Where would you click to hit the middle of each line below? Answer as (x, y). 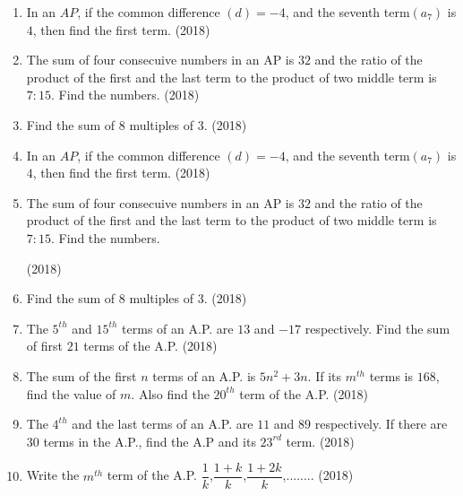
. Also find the (170, 393)
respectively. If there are (381, 424)
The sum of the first (81, 375)
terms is (391, 375)
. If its (325, 375)
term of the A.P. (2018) (304, 393)
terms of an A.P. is (204, 375)
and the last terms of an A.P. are (163, 424)
